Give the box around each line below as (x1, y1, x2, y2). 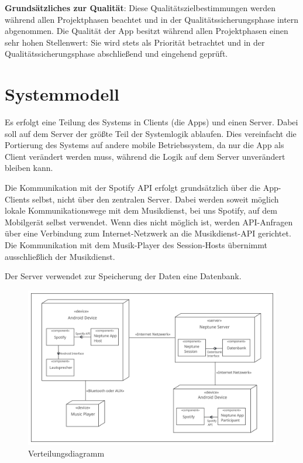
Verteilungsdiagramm (28, 447, 105, 459)
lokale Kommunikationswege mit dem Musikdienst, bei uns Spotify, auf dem (5, 204, 277, 217)
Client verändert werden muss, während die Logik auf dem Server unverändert (5, 150, 285, 162)
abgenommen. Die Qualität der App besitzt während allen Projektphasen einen (5, 25, 288, 37)
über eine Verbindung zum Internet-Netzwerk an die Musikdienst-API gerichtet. (5, 227, 291, 239)
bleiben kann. (5, 162, 53, 174)
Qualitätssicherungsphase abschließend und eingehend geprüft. (5, 47, 228, 60)
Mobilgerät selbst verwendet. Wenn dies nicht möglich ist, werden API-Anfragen (5, 215, 293, 228)
